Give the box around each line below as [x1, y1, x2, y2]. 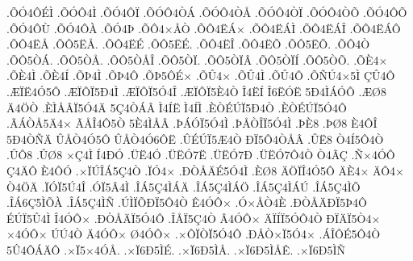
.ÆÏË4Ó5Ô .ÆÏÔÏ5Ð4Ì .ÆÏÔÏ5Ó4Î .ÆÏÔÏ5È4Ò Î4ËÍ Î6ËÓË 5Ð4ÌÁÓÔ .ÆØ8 [6, 82, 386, 99]
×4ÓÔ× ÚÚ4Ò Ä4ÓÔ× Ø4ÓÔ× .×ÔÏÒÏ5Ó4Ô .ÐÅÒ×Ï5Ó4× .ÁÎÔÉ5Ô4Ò [6, 225, 381, 242]
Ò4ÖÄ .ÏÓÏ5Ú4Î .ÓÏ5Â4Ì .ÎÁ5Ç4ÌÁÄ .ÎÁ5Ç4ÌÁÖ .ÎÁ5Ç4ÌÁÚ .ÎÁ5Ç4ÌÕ [6, 178, 361, 195]
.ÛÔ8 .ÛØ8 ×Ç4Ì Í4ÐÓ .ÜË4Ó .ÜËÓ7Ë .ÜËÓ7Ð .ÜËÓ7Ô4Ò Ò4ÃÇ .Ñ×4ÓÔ [6, 146, 395, 163]
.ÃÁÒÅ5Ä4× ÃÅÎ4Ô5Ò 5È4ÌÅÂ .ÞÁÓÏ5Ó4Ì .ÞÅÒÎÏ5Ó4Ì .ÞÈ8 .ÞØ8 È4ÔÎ [6, 115, 378, 132]
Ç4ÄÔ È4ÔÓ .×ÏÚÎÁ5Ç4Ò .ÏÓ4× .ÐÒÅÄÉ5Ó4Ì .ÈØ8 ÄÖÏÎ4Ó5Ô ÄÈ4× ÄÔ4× [6, 162, 404, 179]
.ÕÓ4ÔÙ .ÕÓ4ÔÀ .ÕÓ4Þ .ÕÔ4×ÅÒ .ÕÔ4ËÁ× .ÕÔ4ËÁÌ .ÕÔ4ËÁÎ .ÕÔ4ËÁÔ [6, 19, 401, 36]
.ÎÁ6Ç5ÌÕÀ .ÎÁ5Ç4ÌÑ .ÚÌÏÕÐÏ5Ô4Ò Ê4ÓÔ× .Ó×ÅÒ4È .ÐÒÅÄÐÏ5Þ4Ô [6, 194, 367, 211]
